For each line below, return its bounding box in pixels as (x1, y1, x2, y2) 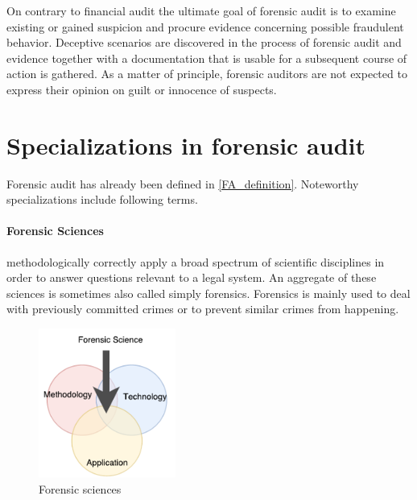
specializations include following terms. (6, 191, 198, 208)
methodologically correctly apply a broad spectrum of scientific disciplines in (6, 253, 385, 270)
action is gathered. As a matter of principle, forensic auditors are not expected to (6, 65, 407, 82)
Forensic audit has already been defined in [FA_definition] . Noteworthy (6, 175, 359, 192)
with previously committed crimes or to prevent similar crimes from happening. (6, 300, 399, 317)
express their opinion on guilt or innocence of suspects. (6, 81, 277, 97)
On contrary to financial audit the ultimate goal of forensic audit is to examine (6, 2, 396, 19)
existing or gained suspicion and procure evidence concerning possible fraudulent (6, 18, 404, 35)
